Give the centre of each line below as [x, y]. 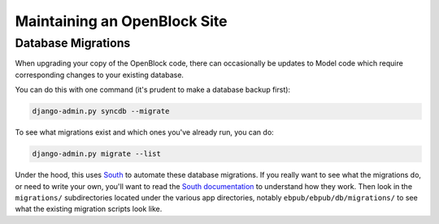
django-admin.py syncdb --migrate [101, 111]
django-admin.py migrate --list [97, 154]
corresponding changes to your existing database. [100, 75]
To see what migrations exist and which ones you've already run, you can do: [144, 132]
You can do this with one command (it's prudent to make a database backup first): [153, 90]
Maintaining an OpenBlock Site [121, 21]
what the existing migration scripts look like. [89, 209]
